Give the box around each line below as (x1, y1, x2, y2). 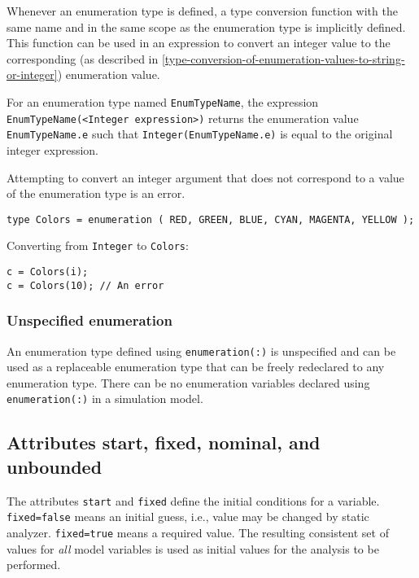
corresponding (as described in (7, 50, 159, 67)
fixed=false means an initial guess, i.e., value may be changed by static (7, 508, 369, 525)
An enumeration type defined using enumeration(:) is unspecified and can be (7, 342, 396, 359)
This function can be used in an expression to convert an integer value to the (7, 34, 391, 51)
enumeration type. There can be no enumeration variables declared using (7, 374, 370, 391)
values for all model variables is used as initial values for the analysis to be (7, 540, 379, 557)
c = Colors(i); (7, 266, 89, 278)
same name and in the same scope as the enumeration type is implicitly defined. (7, 18, 406, 35)
